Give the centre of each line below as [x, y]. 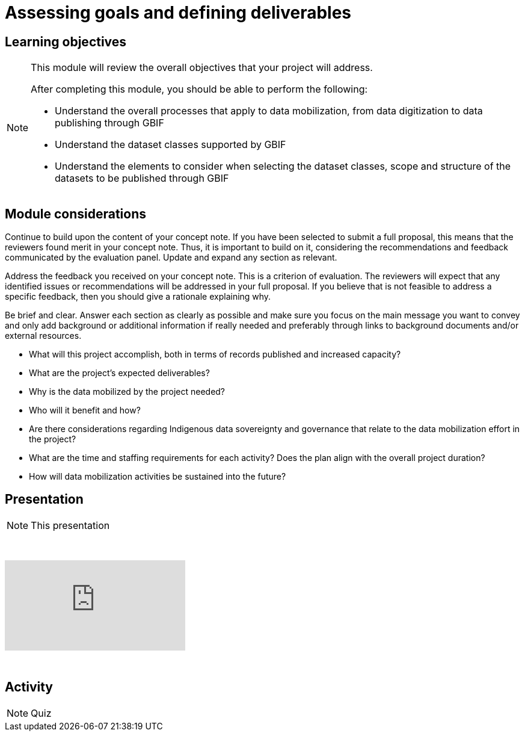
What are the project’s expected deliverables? [119, 373]
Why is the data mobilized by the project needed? [127, 392]
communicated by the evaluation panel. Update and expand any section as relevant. [171, 258]
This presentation [70, 525]
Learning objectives [66, 42]
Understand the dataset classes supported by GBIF [170, 145]
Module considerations [75, 214]
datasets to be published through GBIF [142, 178]
